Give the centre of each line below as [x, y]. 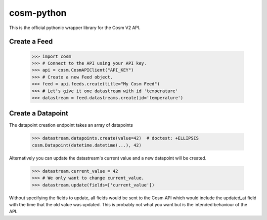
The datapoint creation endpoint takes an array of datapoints [71, 125]
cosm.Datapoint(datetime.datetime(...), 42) [87, 145]
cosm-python [38, 13]
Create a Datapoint [39, 113]
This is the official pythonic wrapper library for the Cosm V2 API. [75, 28]
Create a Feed [31, 42]
